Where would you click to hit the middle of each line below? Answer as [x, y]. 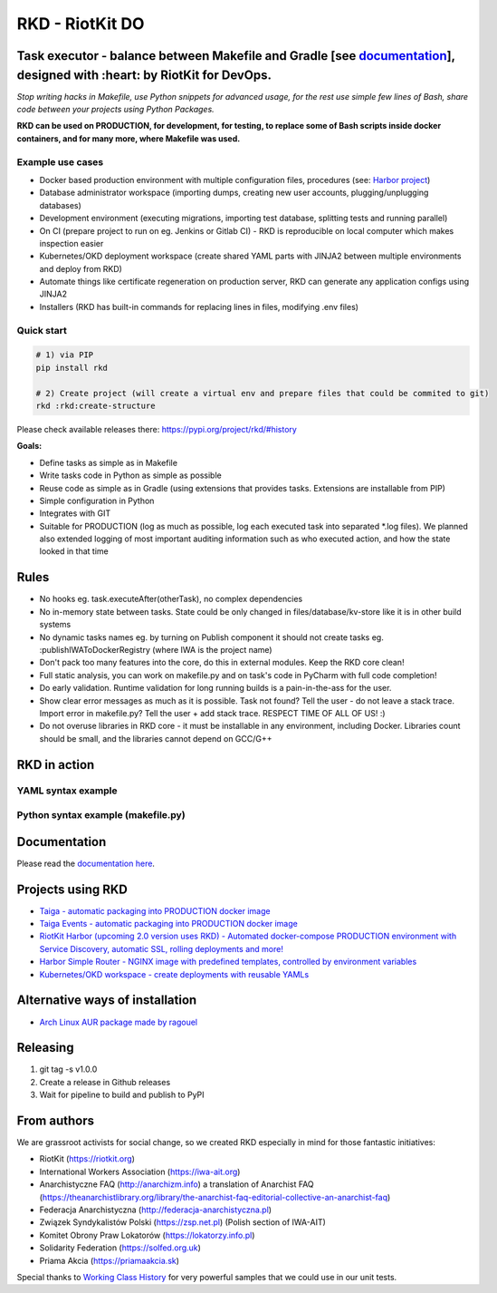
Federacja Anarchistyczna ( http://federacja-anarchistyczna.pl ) [155, 1210]
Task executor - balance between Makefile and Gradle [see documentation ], [236, 56]
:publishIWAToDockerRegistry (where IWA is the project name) [156, 649]
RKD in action [56, 765]
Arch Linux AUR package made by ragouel [119, 1022]
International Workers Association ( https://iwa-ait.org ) [140, 1171]
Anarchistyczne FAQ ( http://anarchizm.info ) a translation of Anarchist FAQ [177, 1184]
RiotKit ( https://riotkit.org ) [87, 1159]
